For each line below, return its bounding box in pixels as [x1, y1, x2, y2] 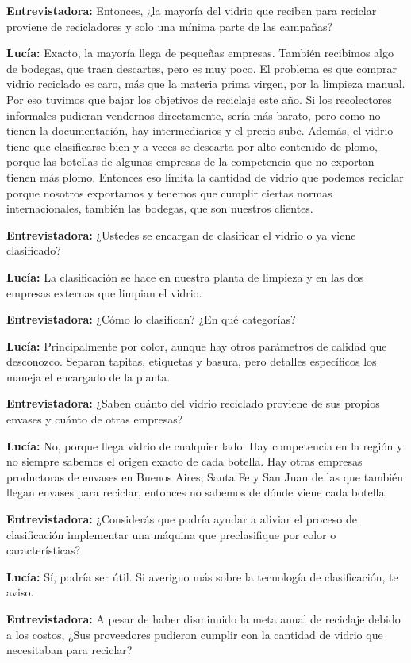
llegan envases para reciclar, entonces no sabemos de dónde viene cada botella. [6, 484, 388, 500]
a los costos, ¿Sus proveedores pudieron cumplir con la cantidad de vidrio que [6, 626, 383, 642]
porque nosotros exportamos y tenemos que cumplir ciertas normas [6, 184, 332, 201]
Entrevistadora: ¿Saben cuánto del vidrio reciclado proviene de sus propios [6, 395, 380, 412]
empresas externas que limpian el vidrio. [6, 284, 202, 301]
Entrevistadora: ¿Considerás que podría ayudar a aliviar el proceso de [6, 511, 358, 527]
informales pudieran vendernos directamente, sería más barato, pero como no [6, 106, 381, 123]
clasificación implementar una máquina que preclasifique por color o [6, 526, 336, 542]
